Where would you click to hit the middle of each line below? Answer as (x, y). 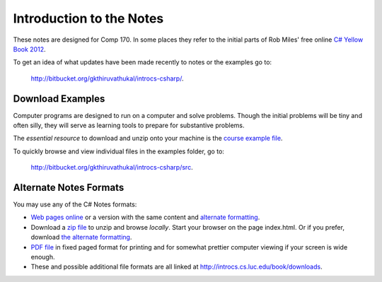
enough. (43, 257)
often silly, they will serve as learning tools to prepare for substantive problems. (129, 125)
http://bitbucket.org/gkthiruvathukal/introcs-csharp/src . (112, 168)
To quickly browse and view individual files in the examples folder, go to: (118, 151)
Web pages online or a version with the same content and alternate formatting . (145, 217)
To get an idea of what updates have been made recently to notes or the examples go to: (143, 62)
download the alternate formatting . (81, 237)
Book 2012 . (29, 49)
